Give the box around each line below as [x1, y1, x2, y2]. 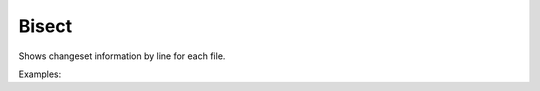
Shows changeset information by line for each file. [18, 50, 226, 62]
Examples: [18, 68, 62, 80]
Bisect [18, 15, 73, 37]
